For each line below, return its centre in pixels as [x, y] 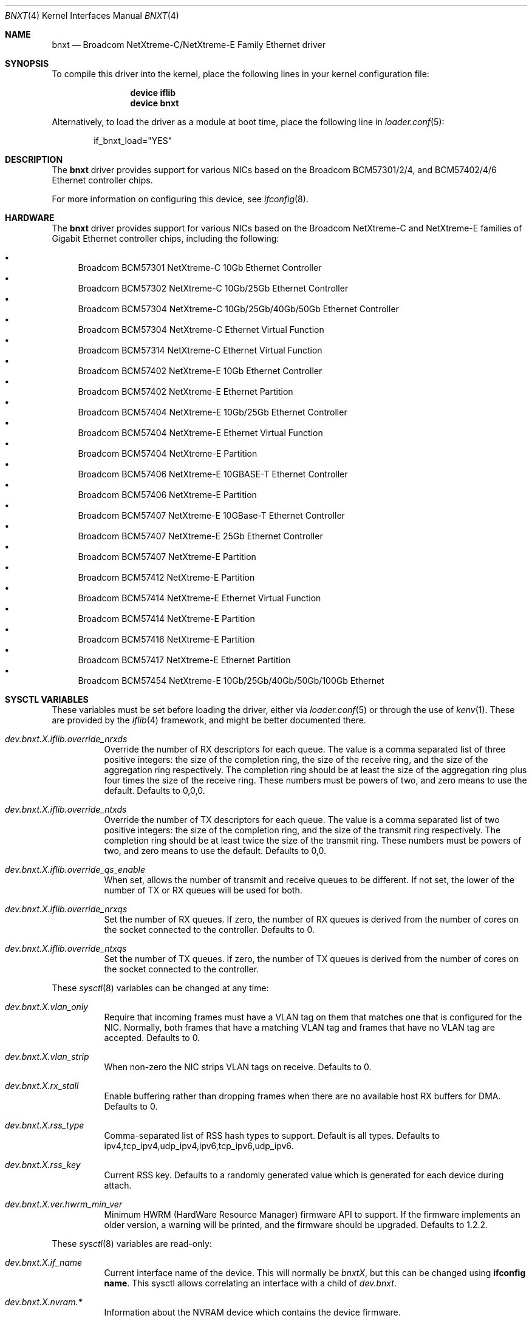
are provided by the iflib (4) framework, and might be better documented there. [209, 720]
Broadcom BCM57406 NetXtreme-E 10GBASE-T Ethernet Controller [213, 474]
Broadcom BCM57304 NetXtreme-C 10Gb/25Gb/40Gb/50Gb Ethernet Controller [238, 309]
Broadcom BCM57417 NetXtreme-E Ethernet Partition [184, 660]
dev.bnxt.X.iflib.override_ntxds [66, 809]
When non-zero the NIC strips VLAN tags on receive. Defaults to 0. [238, 1067]
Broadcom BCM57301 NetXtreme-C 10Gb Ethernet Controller [200, 268]
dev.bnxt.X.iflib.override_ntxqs [66, 948]
